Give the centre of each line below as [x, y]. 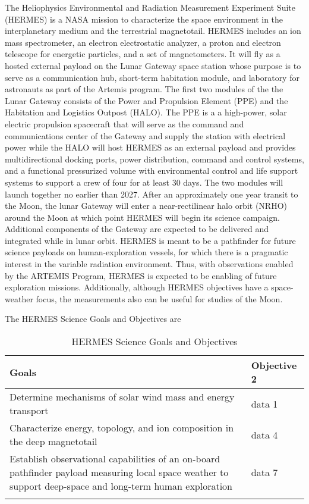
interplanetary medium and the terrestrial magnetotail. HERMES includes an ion [153, 31]
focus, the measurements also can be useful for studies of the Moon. [159, 298]
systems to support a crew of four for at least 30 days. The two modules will [144, 182]
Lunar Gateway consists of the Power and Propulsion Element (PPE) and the [146, 100]
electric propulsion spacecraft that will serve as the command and [124, 123]
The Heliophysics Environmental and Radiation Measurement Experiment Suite [150, 7]
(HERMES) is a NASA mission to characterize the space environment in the [144, 19]
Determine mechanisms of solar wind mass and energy [122, 397]
